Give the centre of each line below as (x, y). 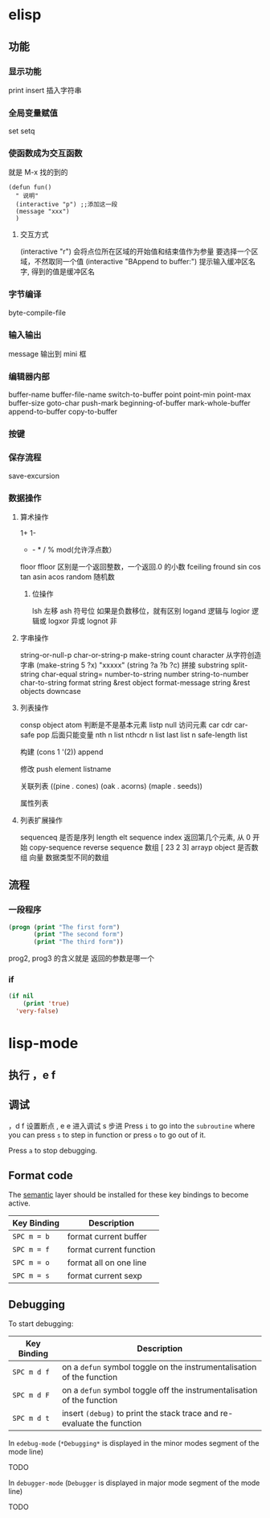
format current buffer (107, 1237)
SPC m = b (31, 1237)
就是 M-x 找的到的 (38, 172)
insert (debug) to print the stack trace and (140, 1414)
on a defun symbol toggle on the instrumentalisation (159, 1367)
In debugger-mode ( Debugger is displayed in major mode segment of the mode (134, 1483)
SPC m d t (31, 1418)
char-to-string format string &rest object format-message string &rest (135, 682)
